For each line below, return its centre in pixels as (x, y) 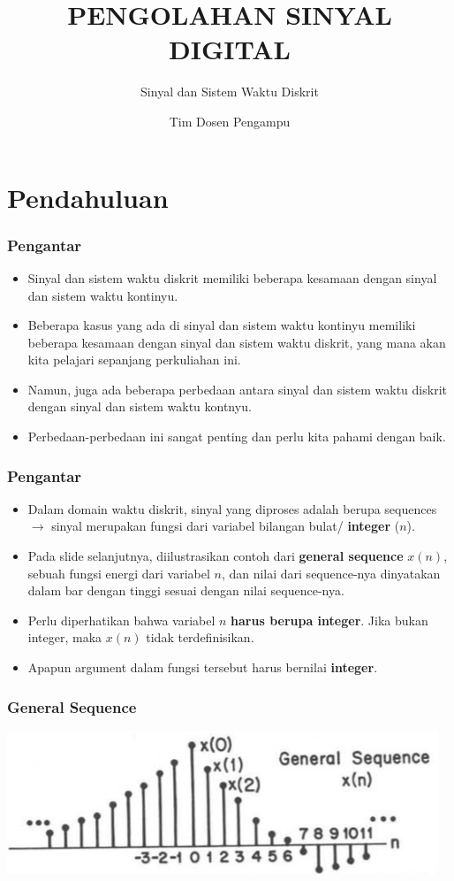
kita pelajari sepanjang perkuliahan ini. (134, 360)
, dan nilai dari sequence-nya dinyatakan (331, 573)
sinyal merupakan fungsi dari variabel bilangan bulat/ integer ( (226, 526)
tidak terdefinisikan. (200, 637)
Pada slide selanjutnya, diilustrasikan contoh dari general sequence (216, 556)
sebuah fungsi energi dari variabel (119, 573)
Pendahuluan (88, 197)
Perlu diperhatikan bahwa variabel (121, 620)
